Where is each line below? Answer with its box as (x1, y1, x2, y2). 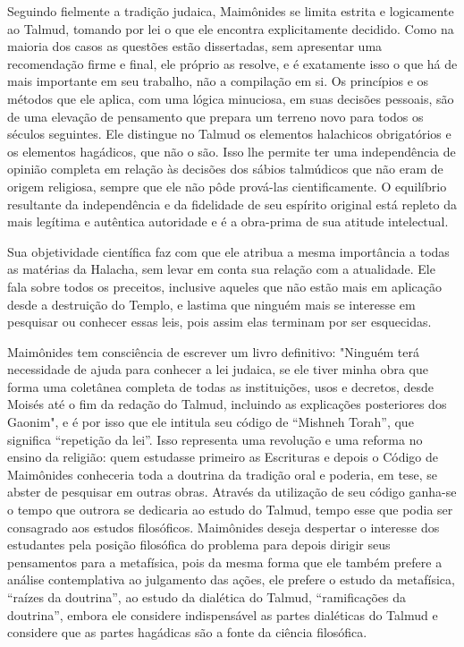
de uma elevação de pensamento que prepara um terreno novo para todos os (7, 106, 424, 125)
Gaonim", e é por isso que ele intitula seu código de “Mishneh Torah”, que (7, 413, 414, 431)
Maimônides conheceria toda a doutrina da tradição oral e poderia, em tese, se (7, 464, 438, 483)
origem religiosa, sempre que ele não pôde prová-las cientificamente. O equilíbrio (7, 176, 447, 195)
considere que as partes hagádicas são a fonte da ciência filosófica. (7, 623, 367, 642)
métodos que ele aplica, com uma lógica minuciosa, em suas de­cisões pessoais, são (7, 89, 454, 107)
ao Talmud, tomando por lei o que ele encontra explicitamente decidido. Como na (7, 19, 454, 38)
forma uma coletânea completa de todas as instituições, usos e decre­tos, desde (7, 377, 434, 396)
